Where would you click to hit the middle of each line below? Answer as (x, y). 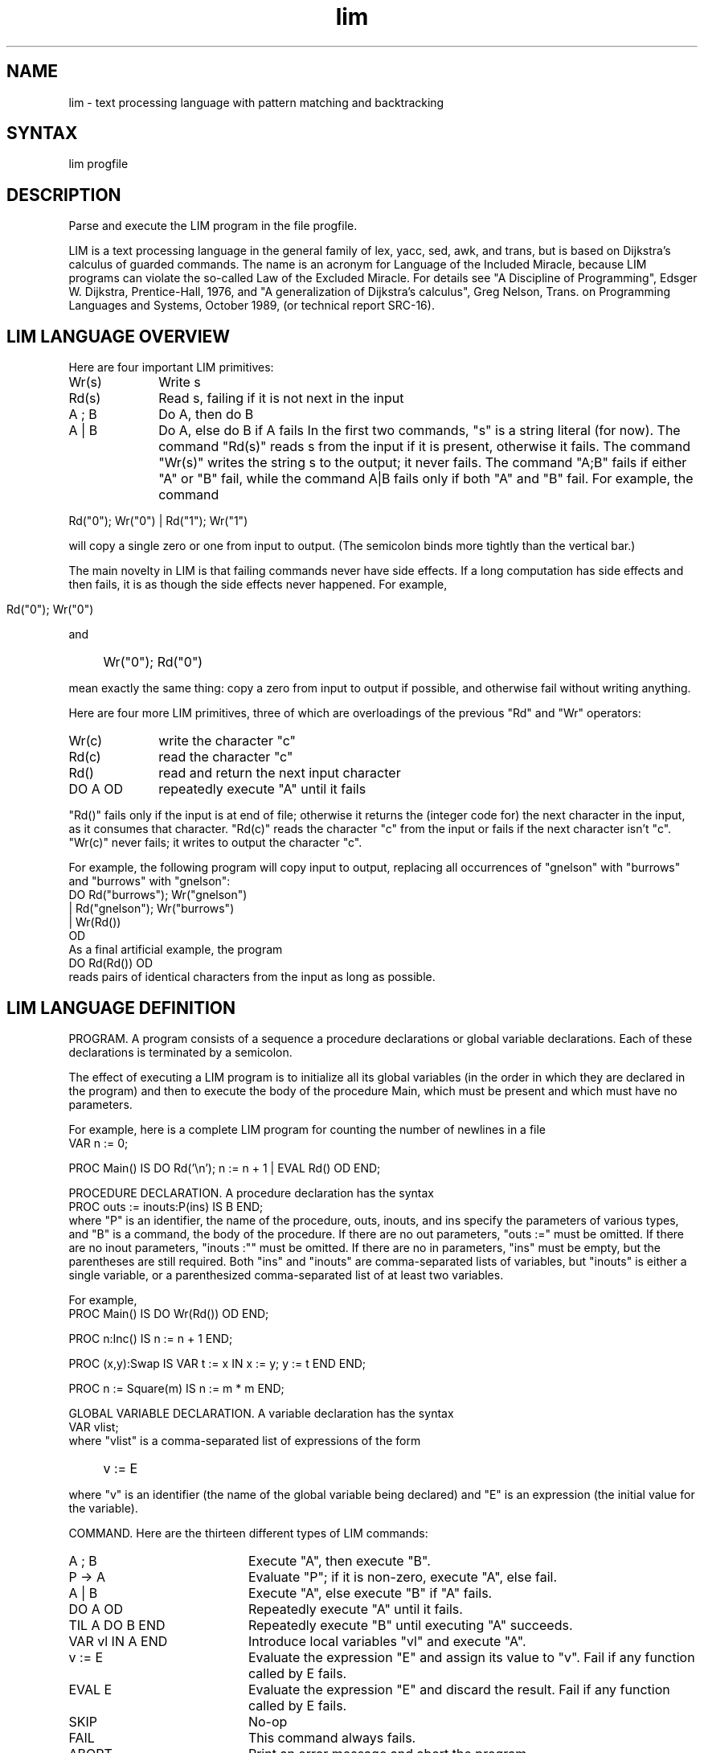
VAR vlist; (94, 1427)
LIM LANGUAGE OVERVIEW (119, 336)
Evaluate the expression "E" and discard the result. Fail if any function (459, 1689)
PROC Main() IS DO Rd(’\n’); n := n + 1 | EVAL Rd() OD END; (225, 1168)
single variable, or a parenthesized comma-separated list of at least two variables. (286, 1275)
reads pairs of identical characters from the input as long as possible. (252, 977)
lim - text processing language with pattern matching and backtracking (256, 102)
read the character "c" (226, 757)
